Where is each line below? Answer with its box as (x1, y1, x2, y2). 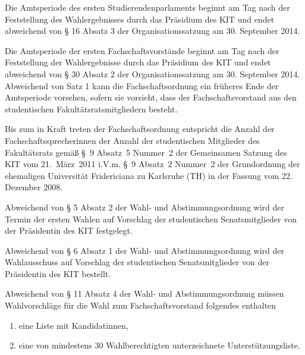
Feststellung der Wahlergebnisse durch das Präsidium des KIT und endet (5, 56, 271, 68)
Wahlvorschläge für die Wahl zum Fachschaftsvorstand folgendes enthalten (5, 299, 276, 312)
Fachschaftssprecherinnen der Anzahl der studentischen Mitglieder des (5, 134, 260, 146)
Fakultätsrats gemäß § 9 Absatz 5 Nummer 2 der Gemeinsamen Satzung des (5, 146, 287, 158)
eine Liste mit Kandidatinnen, (18, 319, 128, 331)
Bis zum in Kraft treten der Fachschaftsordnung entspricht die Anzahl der (5, 122, 275, 135)
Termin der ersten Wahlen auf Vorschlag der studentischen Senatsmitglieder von (5, 212, 297, 225)
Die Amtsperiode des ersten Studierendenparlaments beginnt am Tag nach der (5, 1, 290, 13)
